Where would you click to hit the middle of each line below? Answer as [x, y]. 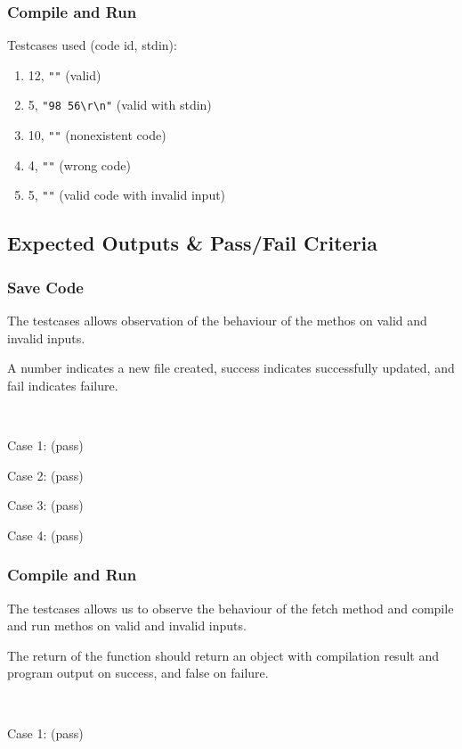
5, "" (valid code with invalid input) [127, 195]
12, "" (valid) [65, 74]
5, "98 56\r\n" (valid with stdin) [120, 105]
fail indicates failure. [63, 385]
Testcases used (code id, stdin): [92, 45]
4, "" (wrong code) [79, 165]
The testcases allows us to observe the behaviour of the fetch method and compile [231, 608]
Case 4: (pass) [45, 535]
